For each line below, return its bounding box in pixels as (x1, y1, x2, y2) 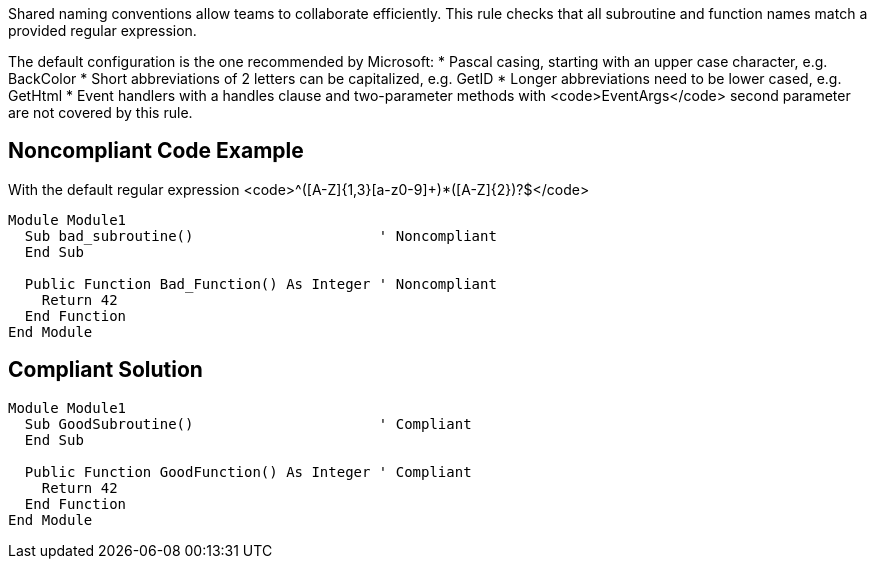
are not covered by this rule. (8, 104, 193, 121)
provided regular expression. (8, 22, 197, 39)
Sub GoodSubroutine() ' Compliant (24, 415, 472, 432)
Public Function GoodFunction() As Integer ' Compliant (24, 463, 472, 480)
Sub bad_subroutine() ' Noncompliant (24, 227, 497, 244)
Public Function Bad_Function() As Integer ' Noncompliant (24, 275, 497, 292)
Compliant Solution (8, 357, 203, 383)
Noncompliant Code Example (8, 138, 304, 164)
